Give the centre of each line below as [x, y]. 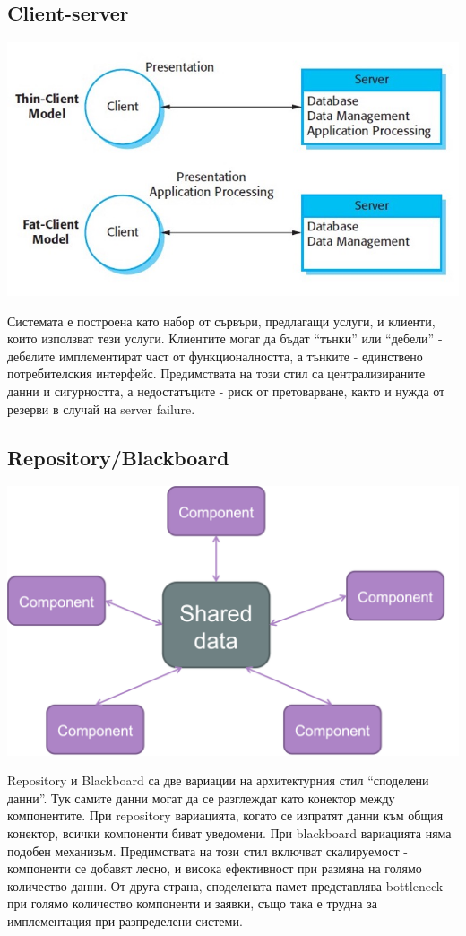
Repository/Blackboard [118, 457]
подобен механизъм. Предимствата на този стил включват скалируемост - [207, 850]
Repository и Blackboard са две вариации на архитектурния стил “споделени [218, 780]
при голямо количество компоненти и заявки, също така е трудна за [192, 903]
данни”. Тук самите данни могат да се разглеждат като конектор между [201, 797]
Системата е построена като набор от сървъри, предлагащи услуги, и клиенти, [221, 321]
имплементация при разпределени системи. [125, 920]
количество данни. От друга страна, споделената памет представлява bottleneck [225, 885]
